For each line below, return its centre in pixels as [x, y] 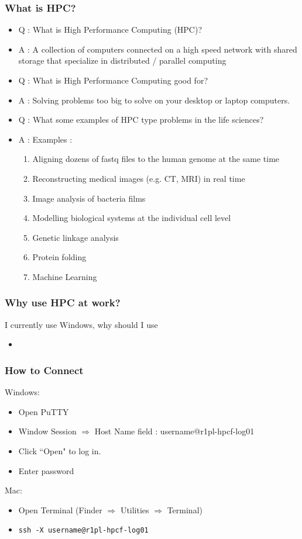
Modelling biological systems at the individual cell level [132, 218]
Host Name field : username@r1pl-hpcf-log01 [174, 431]
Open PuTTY [44, 411]
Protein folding [59, 257]
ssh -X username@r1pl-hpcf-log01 [83, 531]
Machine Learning [65, 276]
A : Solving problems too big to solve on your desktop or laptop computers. [154, 100]
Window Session [47, 431]
